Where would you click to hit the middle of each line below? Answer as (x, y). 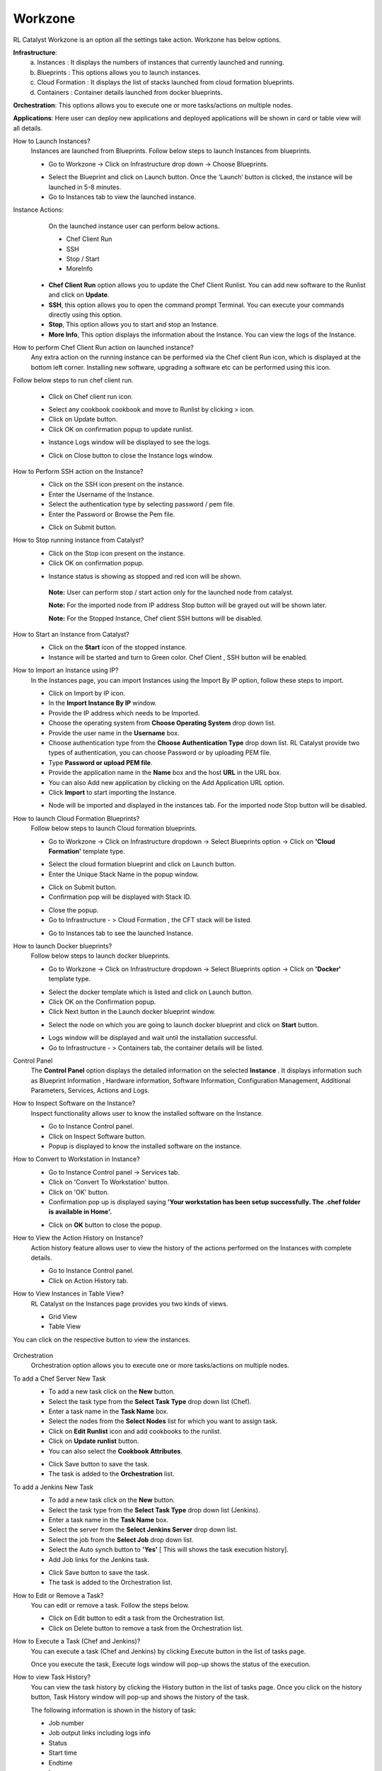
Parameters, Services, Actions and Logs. (90, 1090)
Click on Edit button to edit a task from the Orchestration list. (137, 1618)
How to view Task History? (52, 1677)
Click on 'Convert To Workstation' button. (109, 1182)
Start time (63, 1753)
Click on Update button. (83, 419)
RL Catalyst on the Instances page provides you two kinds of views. (129, 1303)
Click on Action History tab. (88, 1280)
